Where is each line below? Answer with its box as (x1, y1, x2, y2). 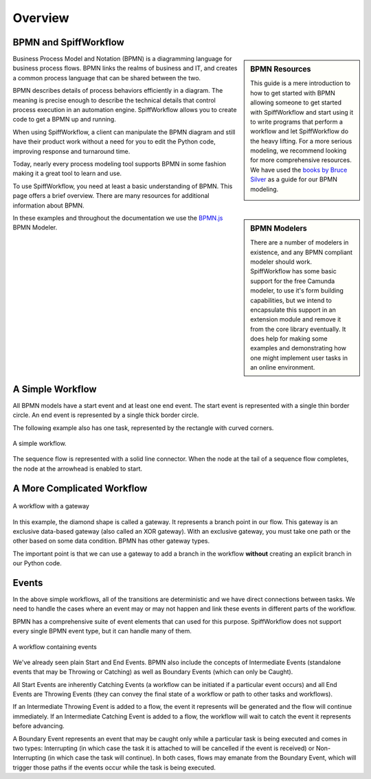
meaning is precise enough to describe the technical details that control (12, 96, 216, 104)
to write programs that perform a (250, 117, 344, 126)
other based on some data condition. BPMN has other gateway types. (12, 537, 210, 545)
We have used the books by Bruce (250, 166, 348, 174)
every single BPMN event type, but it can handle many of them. (12, 627, 192, 635)
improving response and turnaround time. (12, 147, 131, 155)
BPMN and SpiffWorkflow (12, 36, 125, 48)
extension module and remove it (250, 315, 341, 324)
